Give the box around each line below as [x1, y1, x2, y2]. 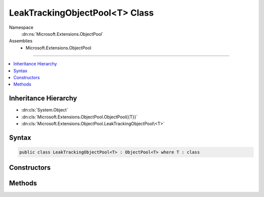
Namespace [9, 24, 34, 30]
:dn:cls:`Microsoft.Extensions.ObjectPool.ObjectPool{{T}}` [21, 114, 138, 120]
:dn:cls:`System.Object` [21, 107, 68, 113]
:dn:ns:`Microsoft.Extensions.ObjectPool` [21, 31, 104, 37]
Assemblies [9, 38, 33, 44]
